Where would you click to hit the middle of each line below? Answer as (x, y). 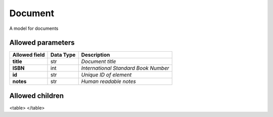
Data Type (63, 55)
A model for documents (34, 28)
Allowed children (37, 95)
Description (96, 55)
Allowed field (29, 55)
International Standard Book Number (125, 68)
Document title (99, 62)
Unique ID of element (106, 75)
